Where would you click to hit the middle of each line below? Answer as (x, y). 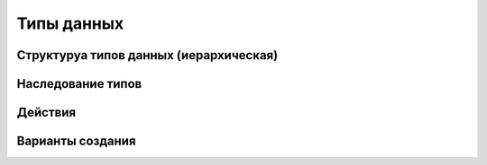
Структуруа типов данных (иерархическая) (147, 55)
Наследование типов (79, 84)
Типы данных (70, 23)
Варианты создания (76, 141)
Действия (46, 113)
